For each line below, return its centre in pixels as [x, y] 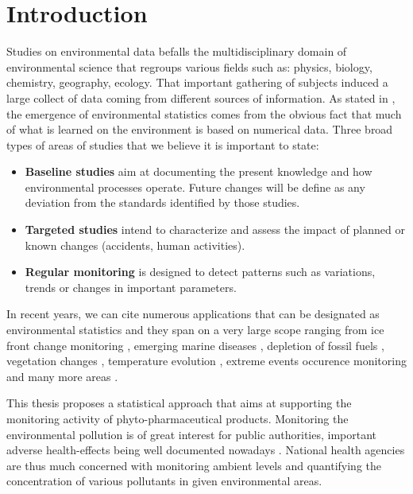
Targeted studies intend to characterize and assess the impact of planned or [215, 229]
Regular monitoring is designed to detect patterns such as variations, [200, 272]
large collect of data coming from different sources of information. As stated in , [201, 97]
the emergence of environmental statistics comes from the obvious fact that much [204, 113]
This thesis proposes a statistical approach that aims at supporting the [179, 403]
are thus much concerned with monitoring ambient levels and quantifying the [194, 465]
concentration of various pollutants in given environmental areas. [164, 481]
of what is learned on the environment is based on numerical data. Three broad [200, 129]
